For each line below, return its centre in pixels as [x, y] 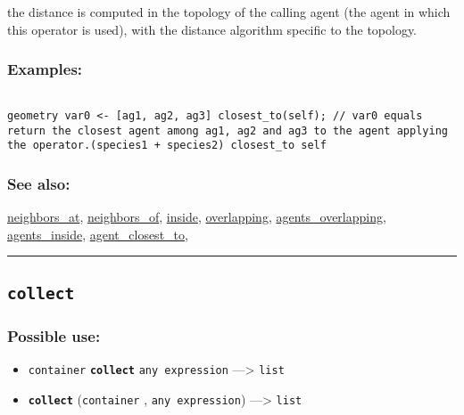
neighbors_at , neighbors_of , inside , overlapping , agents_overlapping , [197, 217]
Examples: [45, 69]
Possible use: [54, 335]
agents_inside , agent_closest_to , [98, 234]
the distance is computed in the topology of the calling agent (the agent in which [229, 12]
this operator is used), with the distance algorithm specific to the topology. [212, 29]
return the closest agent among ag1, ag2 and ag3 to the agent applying [228, 130]
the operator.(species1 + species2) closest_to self [167, 146]
